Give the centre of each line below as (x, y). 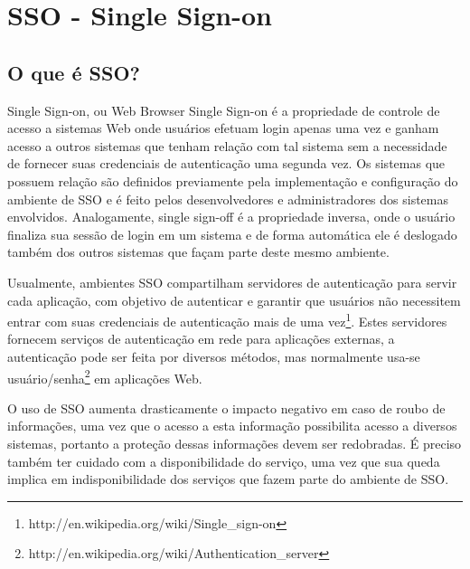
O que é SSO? (74, 72)
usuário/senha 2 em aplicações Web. (105, 376)
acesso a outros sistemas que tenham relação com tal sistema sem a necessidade (227, 145)
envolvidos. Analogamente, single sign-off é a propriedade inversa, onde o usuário (231, 217)
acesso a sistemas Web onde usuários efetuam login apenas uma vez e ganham (223, 128)
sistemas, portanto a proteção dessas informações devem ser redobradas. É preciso (235, 443)
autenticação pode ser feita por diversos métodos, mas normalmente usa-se (214, 356)
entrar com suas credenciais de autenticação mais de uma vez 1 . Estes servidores (227, 320)
